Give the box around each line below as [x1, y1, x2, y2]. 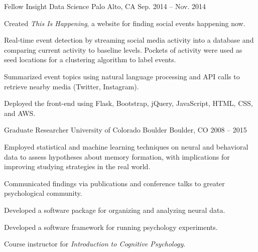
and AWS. [4, 107, 36, 118]
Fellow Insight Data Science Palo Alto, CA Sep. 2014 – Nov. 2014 [4, 1, 206, 11]
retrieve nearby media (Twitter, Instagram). [4, 81, 139, 91]
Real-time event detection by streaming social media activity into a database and [4, 35, 254, 45]
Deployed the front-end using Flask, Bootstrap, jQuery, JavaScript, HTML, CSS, [4, 98, 253, 108]
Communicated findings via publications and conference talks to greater [4, 178, 225, 188]
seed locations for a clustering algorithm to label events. [4, 54, 176, 65]
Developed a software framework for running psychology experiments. [4, 221, 218, 232]
